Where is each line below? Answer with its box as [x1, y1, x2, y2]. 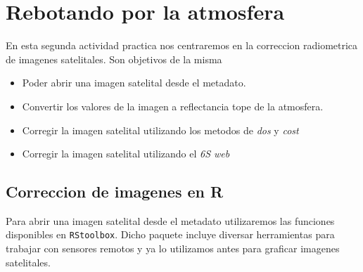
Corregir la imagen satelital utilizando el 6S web [22, 146, 230, 161]
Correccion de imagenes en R [6, 181, 224, 202]
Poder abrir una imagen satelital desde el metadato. [22, 75, 246, 90]
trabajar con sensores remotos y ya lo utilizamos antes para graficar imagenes [6, 241, 340, 256]
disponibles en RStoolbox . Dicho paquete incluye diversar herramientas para [6, 227, 335, 242]
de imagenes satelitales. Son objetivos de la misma [6, 51, 222, 66]
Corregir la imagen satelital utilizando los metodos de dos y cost [22, 122, 299, 137]
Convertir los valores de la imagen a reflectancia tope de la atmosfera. [22, 98, 324, 113]
